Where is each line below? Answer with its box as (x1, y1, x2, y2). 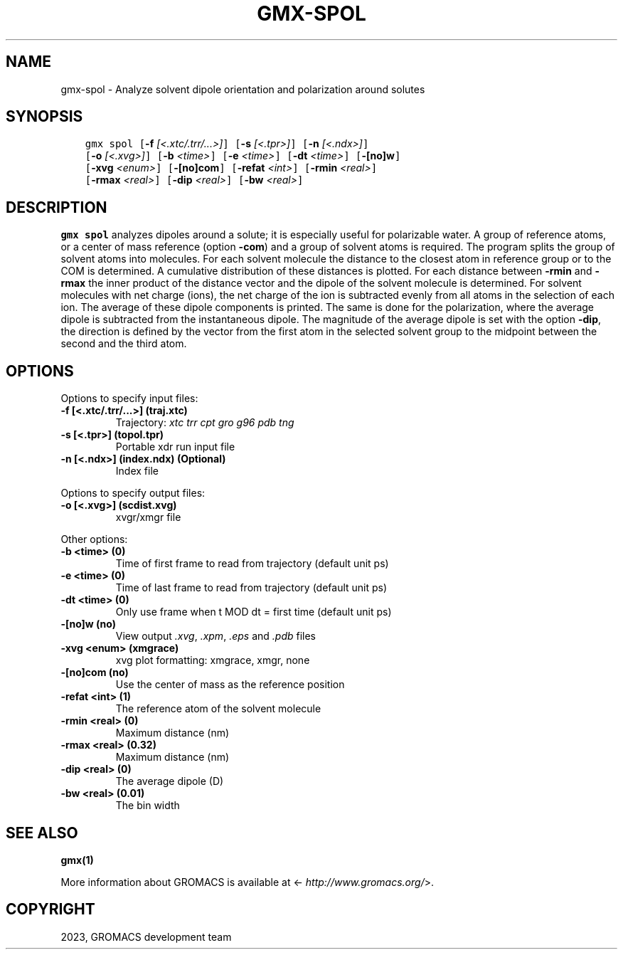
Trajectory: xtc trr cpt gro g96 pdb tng (115, 416, 294, 429)
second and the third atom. (60, 337, 187, 350)
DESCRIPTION (6, 198, 107, 216)
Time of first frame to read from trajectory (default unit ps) (115, 557, 389, 570)
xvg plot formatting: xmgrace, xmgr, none (115, 654, 310, 667)
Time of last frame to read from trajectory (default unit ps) (115, 581, 388, 594)
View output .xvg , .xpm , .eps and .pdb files (115, 630, 316, 643)
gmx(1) (60, 853, 94, 866)
